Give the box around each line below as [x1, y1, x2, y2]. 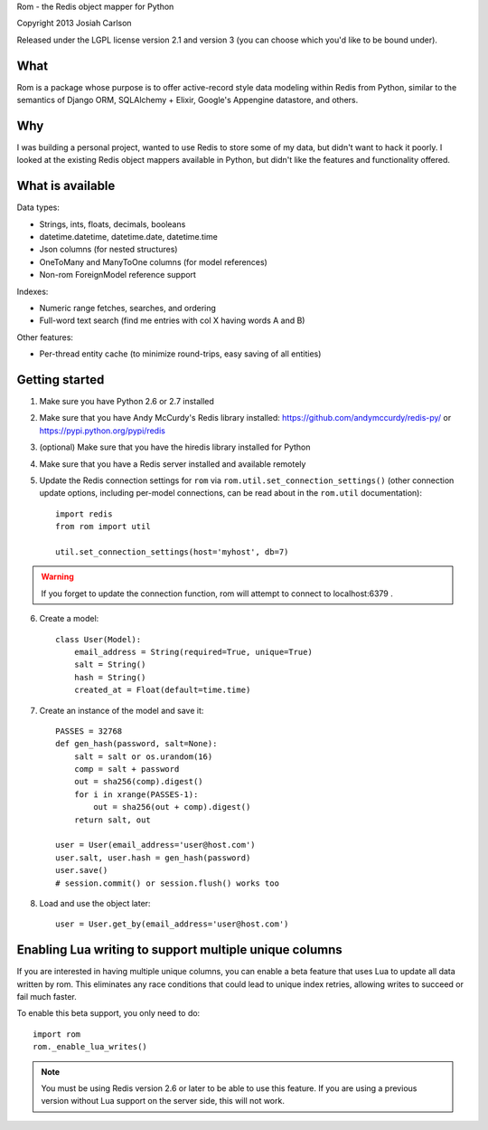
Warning [41, 571, 74, 583]
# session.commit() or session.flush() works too [55, 878, 280, 888]
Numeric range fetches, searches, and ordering [39, 303, 217, 314]
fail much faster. [16, 992, 77, 1002]
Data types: [16, 202, 61, 213]
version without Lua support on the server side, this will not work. [41, 1096, 285, 1106]
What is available [16, 178, 116, 194]
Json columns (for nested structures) [39, 244, 178, 255]
